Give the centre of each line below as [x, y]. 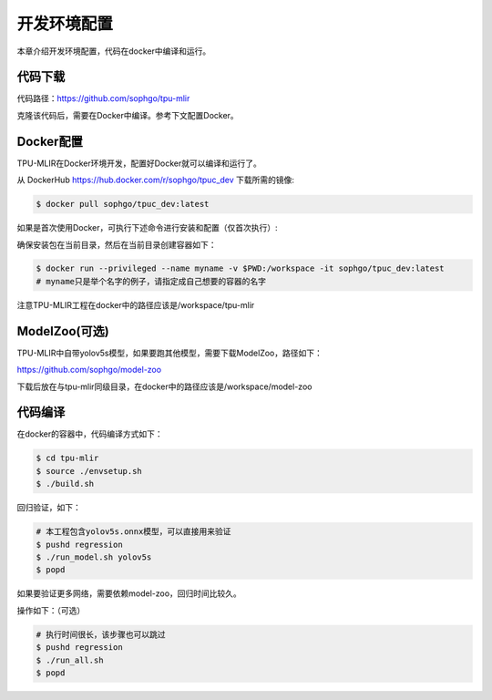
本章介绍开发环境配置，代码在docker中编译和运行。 [114, 51]
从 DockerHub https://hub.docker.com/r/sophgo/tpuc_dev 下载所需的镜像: [156, 180]
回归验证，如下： [49, 508]
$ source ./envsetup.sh [89, 471]
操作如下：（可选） [51, 610]
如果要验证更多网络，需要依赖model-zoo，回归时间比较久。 [129, 593]
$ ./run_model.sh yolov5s [94, 557]
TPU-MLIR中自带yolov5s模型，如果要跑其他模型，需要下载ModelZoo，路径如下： [169, 353]
